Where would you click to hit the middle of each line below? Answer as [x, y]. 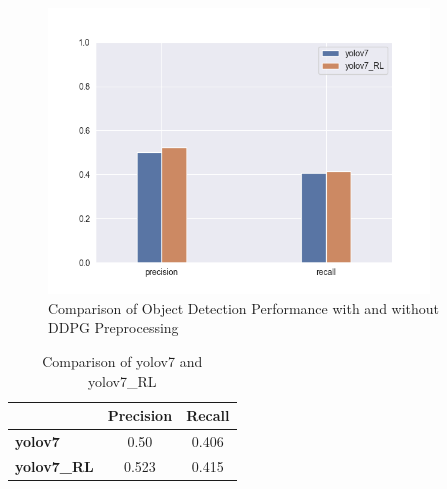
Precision [140, 415]
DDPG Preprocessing [113, 327]
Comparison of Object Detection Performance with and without [244, 307]
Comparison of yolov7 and [122, 360]
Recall [208, 415]
